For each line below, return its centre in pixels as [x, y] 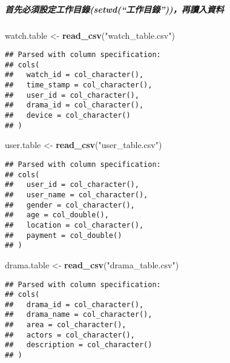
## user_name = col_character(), [77, 195]
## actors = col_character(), [70, 335]
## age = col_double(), [57, 215]
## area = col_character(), [66, 325]
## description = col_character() [79, 345]
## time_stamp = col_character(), [79, 85]
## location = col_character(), [74, 225]
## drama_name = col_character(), [79, 315]
